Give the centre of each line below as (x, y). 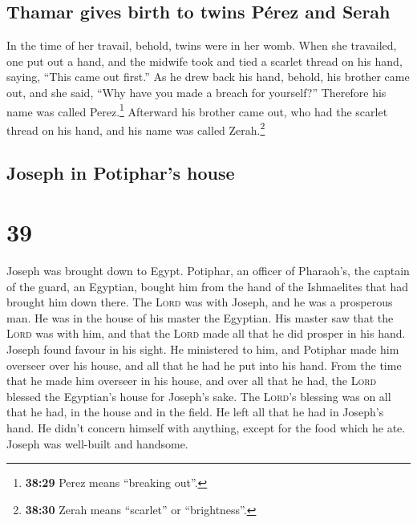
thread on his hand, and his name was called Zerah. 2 (136, 128)
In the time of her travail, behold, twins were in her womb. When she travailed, (202, 45)
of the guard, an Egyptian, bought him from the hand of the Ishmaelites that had (207, 286)
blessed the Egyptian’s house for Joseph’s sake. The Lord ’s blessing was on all (199, 396)
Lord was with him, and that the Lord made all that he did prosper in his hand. (206, 333)
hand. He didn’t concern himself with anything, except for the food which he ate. (206, 427)
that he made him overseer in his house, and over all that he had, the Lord (192, 381)
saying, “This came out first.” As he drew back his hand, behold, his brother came (208, 77)
